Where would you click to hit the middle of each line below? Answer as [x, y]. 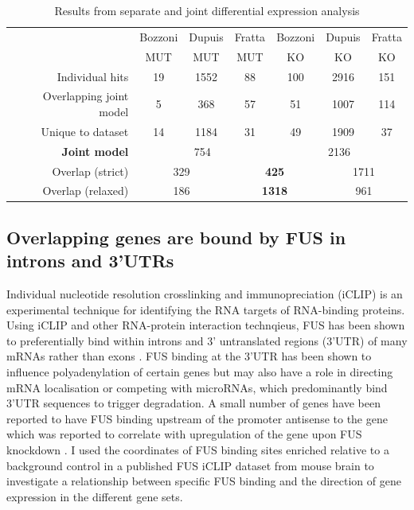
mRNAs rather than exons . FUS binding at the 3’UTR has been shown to [189, 356]
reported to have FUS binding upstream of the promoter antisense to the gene [197, 418]
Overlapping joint [86, 96]
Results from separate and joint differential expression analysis [207, 10]
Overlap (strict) [90, 171]
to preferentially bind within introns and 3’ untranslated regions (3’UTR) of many [207, 340]
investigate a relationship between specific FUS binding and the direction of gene [204, 481]
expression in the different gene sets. [95, 496]
